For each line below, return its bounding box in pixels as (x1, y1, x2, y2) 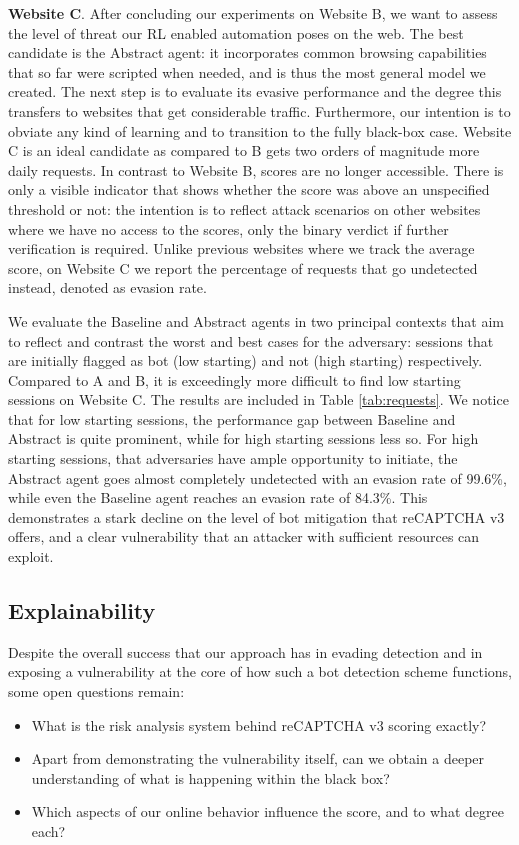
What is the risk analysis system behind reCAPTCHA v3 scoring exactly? (31, 714, 487, 735)
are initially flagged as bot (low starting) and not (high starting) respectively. (8, 350, 483, 371)
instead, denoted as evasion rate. (8, 277, 207, 298)
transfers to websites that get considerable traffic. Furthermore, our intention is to (8, 100, 511, 121)
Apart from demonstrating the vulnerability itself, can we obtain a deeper (31, 748, 485, 769)
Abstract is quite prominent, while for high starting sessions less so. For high (8, 428, 479, 449)
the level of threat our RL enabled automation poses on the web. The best (8, 22, 464, 43)
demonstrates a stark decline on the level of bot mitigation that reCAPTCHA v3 (8, 506, 505, 527)
